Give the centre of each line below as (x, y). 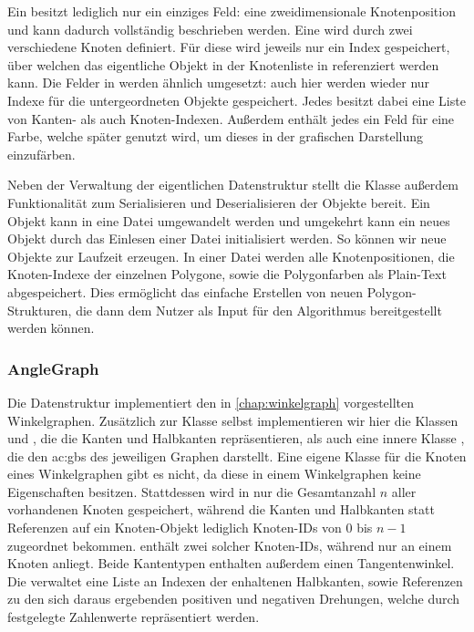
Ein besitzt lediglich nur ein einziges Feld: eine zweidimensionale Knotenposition (232, 11)
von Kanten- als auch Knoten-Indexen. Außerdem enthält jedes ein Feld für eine (231, 118)
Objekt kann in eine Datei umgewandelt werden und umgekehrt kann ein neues (229, 220)
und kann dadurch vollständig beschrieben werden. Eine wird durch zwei (210, 29)
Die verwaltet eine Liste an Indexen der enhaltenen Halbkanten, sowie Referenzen (235, 580)
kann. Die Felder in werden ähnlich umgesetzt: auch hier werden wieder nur (219, 83)
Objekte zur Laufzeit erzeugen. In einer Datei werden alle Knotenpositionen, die (231, 256)
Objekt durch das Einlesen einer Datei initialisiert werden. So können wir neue (227, 238)
